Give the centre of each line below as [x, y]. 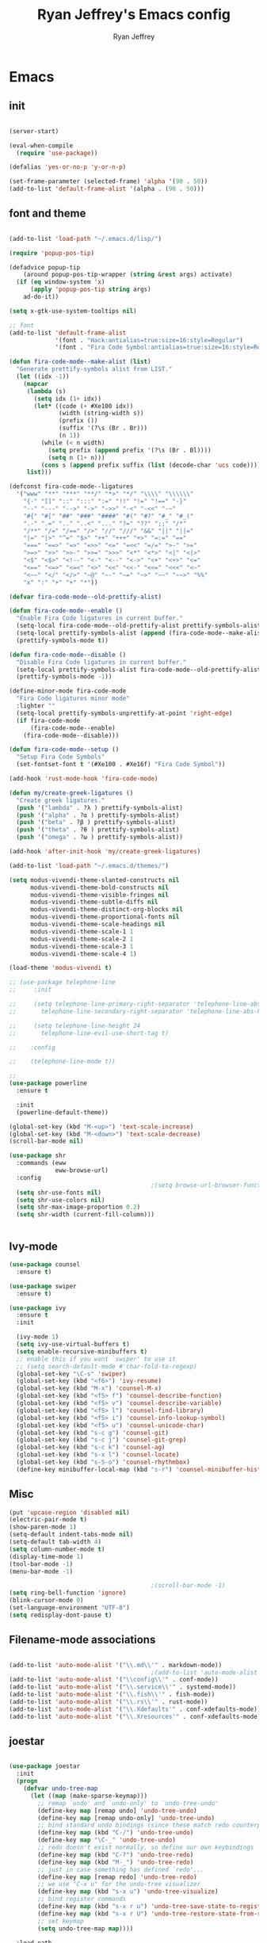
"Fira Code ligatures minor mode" [73, 699]
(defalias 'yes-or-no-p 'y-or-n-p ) [68, 167]
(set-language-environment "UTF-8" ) [69, 1608]
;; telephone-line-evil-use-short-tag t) [89, 1033]
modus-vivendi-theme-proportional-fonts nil [105, 917]
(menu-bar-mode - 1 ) [41, 1571]
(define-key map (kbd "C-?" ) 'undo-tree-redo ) [116, 1855]
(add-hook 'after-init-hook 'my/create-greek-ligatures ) [105, 852]
